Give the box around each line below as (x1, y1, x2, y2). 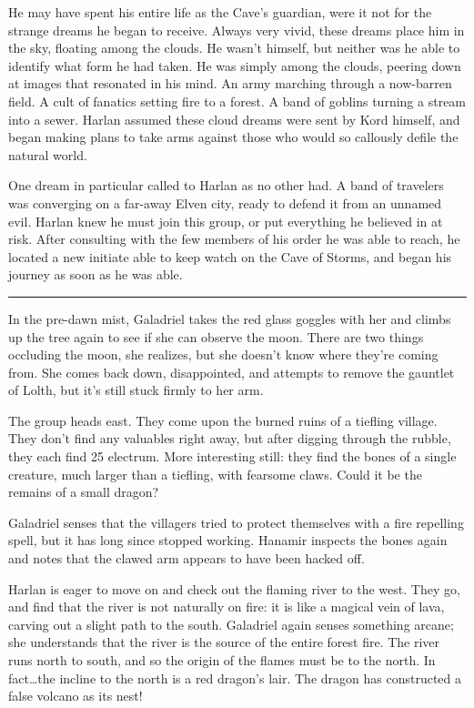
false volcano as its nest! (8, 686, 143, 705)
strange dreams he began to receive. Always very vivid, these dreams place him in (8, 20, 465, 39)
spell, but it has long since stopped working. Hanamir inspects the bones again (8, 531, 448, 550)
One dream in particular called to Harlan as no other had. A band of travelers (8, 176, 444, 195)
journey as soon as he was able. (8, 265, 183, 284)
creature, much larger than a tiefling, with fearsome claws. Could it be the (8, 464, 422, 483)
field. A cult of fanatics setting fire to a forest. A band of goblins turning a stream (8, 91, 467, 110)
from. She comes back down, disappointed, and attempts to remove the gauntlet (8, 362, 455, 381)
